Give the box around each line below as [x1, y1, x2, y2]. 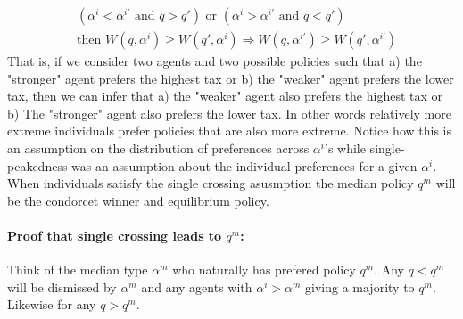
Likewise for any [7, 295, 96, 314]
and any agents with [141, 277, 252, 296]
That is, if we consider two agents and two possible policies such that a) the [7, 52, 422, 70]
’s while [325, 139, 366, 158]
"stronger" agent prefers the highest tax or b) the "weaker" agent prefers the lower [7, 69, 454, 87]
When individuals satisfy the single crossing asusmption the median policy [7, 174, 414, 192]
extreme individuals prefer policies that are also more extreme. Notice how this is [7, 121, 451, 140]
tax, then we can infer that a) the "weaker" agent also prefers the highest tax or [7, 86, 443, 105]
